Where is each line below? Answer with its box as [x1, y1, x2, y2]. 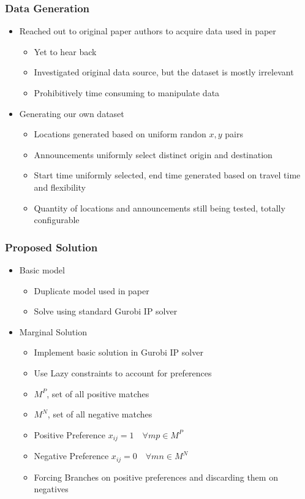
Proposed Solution [5, 239, 98, 254]
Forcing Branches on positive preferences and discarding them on [34, 470, 278, 483]
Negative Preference [34, 449, 109, 462]
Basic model [19, 263, 65, 276]
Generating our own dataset [19, 107, 124, 120]
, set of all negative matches [47, 408, 152, 421]
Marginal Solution [19, 325, 87, 338]
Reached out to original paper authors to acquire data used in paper [19, 25, 276, 37]
